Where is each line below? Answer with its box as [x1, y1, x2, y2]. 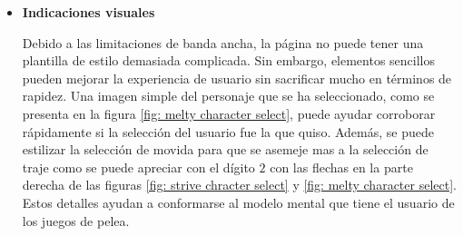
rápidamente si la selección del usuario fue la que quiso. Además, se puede [22, 122, 434, 141]
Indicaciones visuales [22, 3, 155, 21]
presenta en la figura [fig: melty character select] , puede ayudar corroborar [22, 103, 436, 123]
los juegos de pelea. [22, 211, 130, 230]
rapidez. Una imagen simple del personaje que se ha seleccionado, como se [22, 86, 435, 105]
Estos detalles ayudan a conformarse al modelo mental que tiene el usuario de [22, 192, 455, 211]
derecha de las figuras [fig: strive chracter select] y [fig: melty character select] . [22, 175, 457, 194]
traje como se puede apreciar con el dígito [22, 157, 255, 176]
